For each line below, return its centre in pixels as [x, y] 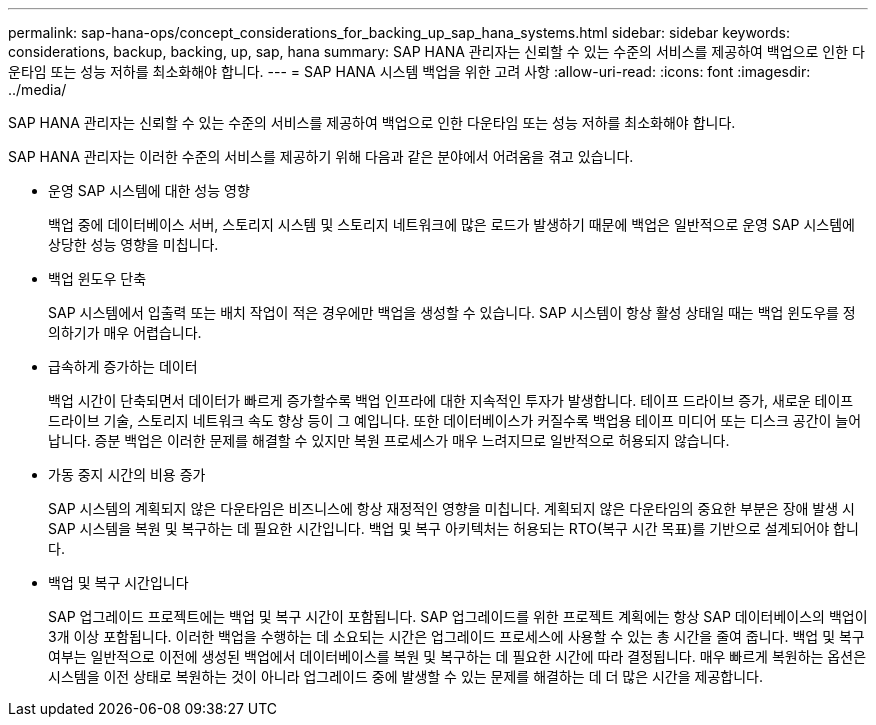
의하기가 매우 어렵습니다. [125, 332]
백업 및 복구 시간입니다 [118, 582]
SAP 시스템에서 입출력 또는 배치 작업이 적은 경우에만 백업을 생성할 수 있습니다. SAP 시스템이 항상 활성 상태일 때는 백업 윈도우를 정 [452, 312]
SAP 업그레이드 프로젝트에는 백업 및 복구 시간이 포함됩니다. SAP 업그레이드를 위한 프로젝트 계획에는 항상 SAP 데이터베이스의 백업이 [458, 616]
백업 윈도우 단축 [97, 278]
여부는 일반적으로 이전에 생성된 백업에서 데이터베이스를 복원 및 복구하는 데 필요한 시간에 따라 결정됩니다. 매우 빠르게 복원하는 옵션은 [457, 656]
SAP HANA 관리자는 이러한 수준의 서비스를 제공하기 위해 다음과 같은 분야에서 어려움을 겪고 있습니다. [321, 156]
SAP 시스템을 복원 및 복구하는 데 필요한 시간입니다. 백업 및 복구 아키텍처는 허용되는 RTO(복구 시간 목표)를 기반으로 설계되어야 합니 [453, 528]
